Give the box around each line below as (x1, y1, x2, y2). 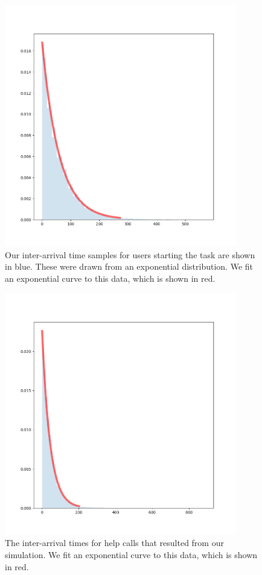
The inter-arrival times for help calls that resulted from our (5, 536, 224, 549)
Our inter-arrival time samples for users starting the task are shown (5, 248, 255, 261)
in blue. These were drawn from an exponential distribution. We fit (5, 260, 254, 273)
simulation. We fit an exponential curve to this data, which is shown (5, 548, 258, 561)
